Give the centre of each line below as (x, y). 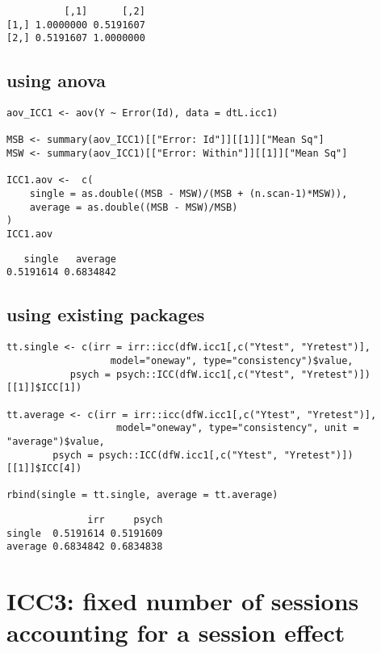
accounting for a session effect (176, 632)
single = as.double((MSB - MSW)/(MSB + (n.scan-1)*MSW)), (188, 194)
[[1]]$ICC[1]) (44, 388)
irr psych (125, 520)
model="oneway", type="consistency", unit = (238, 428)
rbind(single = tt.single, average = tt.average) (142, 495)
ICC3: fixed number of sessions (183, 601)
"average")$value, (56, 441)
